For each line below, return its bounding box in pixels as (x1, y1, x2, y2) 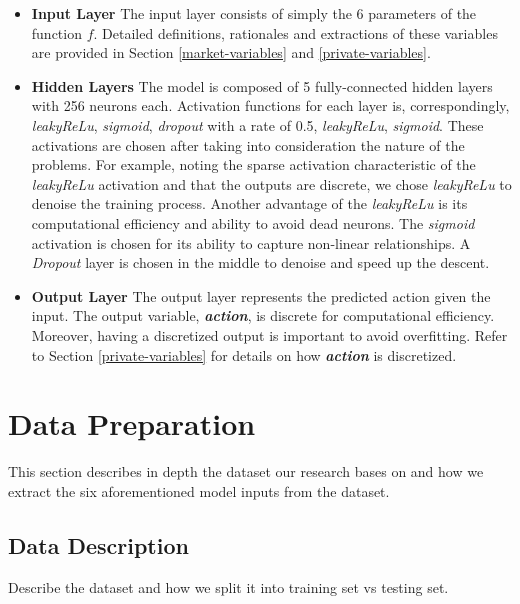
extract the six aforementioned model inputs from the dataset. (8, 480, 390, 501)
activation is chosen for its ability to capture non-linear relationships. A (31, 232, 471, 253)
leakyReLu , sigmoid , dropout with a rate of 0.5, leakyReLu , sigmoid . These (31, 114, 484, 135)
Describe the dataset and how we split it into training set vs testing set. (8, 576, 449, 597)
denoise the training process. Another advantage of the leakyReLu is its (31, 193, 468, 214)
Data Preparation (8, 403, 256, 444)
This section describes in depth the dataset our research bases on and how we (8, 461, 484, 482)
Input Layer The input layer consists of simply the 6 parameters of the (31, 3, 477, 23)
